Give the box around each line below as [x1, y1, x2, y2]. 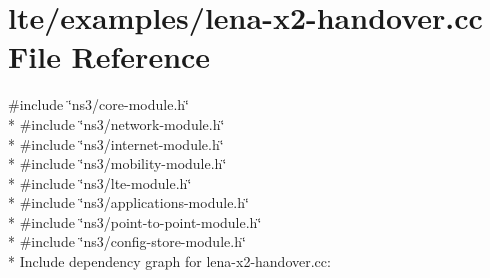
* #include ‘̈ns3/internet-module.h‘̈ [8, 133, 224, 154]
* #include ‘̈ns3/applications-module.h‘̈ [8, 192, 249, 213]
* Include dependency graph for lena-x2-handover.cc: [8, 251, 331, 272]
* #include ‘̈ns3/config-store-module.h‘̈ [8, 231, 246, 252]
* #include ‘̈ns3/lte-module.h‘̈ [8, 172, 192, 193]
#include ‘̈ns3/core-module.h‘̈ [8, 94, 189, 115]
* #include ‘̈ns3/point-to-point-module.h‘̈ [8, 211, 262, 232]
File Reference [8, 36, 211, 77]
